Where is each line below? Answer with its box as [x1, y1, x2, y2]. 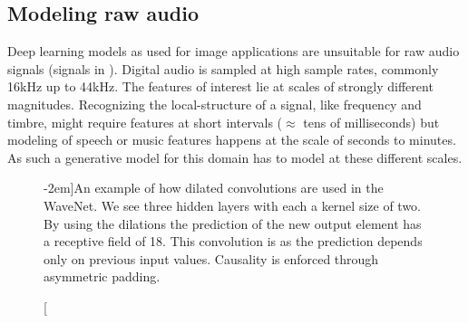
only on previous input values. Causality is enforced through [44, 249, 379, 268]
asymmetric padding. [44, 267, 161, 286]
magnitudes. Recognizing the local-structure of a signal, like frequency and [7, 94, 422, 113]
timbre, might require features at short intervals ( [7, 112, 283, 131]
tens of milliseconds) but [303, 112, 440, 131]
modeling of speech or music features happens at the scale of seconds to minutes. [7, 130, 456, 149]
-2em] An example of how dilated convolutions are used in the [44, 178, 384, 197]
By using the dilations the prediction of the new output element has [44, 214, 422, 233]
